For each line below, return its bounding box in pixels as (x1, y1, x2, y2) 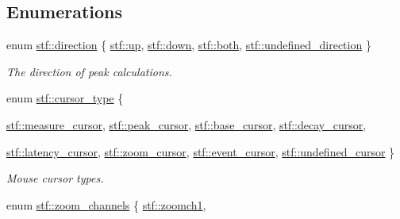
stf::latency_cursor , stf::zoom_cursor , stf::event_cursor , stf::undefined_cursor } (6, 143, 395, 159)
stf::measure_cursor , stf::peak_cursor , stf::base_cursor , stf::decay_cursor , (6, 116, 367, 133)
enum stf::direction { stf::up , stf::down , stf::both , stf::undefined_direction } (6, 36, 371, 53)
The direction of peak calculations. (6, 63, 172, 79)
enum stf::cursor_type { (6, 90, 124, 106)
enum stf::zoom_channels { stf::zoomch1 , (6, 196, 206, 213)
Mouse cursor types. (6, 170, 104, 186)
